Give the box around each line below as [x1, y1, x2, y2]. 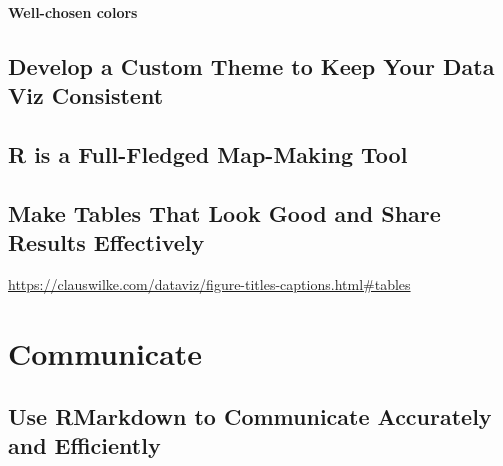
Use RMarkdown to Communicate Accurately [8, 401, 492, 432]
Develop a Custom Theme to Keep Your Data [8, 50, 495, 81]
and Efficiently [8, 430, 161, 461]
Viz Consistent [8, 79, 164, 110]
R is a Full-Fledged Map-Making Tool [8, 138, 408, 169]
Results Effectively [8, 226, 205, 257]
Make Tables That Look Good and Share [8, 197, 441, 228]
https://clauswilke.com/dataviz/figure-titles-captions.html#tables [8, 273, 411, 294]
